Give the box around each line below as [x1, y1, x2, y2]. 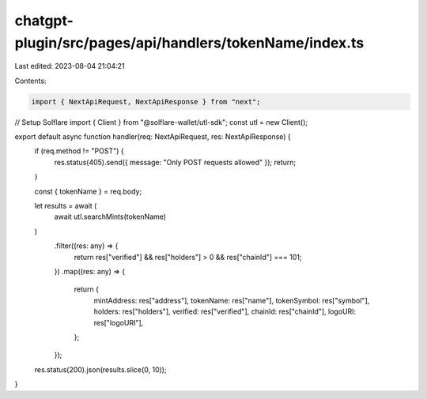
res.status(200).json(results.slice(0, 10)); [34, 364, 167, 375]
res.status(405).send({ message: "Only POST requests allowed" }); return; [54, 157, 297, 167]
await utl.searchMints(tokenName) [54, 212, 166, 221]
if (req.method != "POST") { [34, 146, 124, 156]
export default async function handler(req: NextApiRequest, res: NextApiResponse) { [14, 132, 292, 141]
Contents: [14, 76, 47, 85]
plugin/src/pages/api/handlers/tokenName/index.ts [14, 34, 365, 51]
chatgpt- [14, 12, 74, 29]
